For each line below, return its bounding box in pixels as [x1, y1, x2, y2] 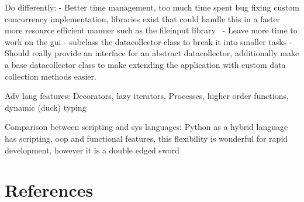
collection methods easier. [5, 70, 96, 82]
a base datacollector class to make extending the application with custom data [5, 58, 286, 70]
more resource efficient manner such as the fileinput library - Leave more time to [5, 24, 298, 36]
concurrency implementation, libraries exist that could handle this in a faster [5, 12, 281, 25]
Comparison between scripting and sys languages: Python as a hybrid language [5, 121, 288, 133]
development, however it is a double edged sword [5, 143, 179, 156]
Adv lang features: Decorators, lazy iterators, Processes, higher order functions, [5, 90, 289, 102]
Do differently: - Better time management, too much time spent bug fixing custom [5, 1, 299, 13]
